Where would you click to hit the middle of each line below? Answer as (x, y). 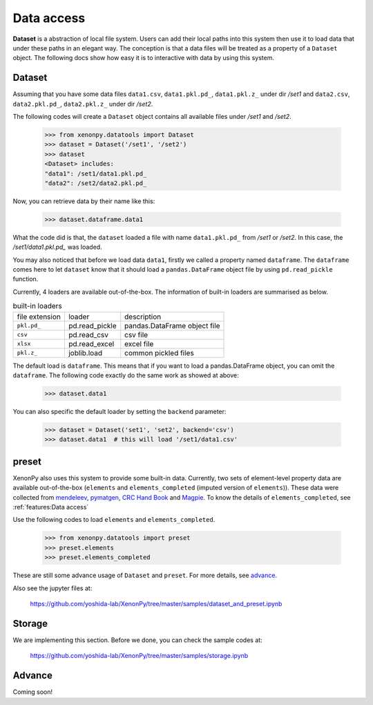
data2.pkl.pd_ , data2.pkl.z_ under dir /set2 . (83, 104)
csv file (136, 335)
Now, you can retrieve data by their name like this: (84, 201)
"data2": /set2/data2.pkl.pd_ (96, 183)
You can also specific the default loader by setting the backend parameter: (119, 411)
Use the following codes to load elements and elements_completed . (114, 520)
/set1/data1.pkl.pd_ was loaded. (58, 247)
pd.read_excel (91, 344)
